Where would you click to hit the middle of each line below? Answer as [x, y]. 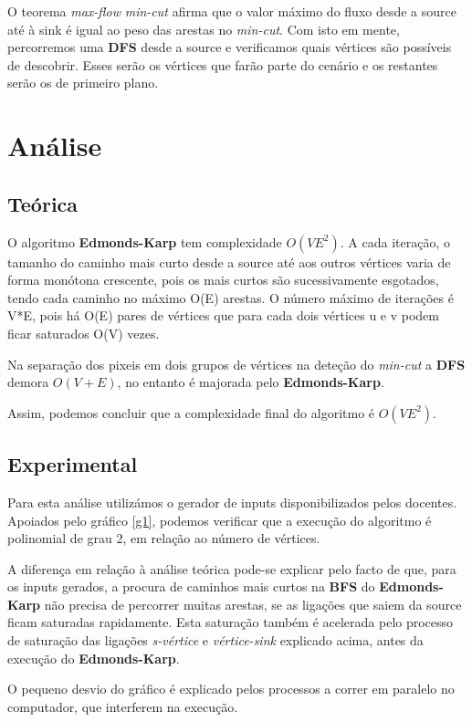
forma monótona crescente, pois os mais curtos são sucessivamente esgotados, [223, 280]
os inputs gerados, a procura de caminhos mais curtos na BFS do [191, 586]
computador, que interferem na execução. [123, 706]
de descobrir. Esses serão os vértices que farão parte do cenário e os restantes [223, 64]
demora [28, 382]
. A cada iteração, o [395, 241]
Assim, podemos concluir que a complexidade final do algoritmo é [191, 412]
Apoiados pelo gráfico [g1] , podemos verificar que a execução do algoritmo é [220, 520]
